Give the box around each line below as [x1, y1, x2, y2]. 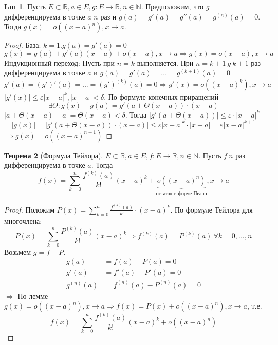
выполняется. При [137, 57, 194, 68]
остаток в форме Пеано [156, 190, 207, 196]
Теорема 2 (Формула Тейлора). [4, 149, 103, 160]
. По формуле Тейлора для [170, 204, 253, 215]
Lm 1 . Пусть [4, 1, 46, 11]
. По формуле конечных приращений [104, 91, 219, 102]
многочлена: [4, 215, 42, 226]
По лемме [17, 290, 48, 301]
